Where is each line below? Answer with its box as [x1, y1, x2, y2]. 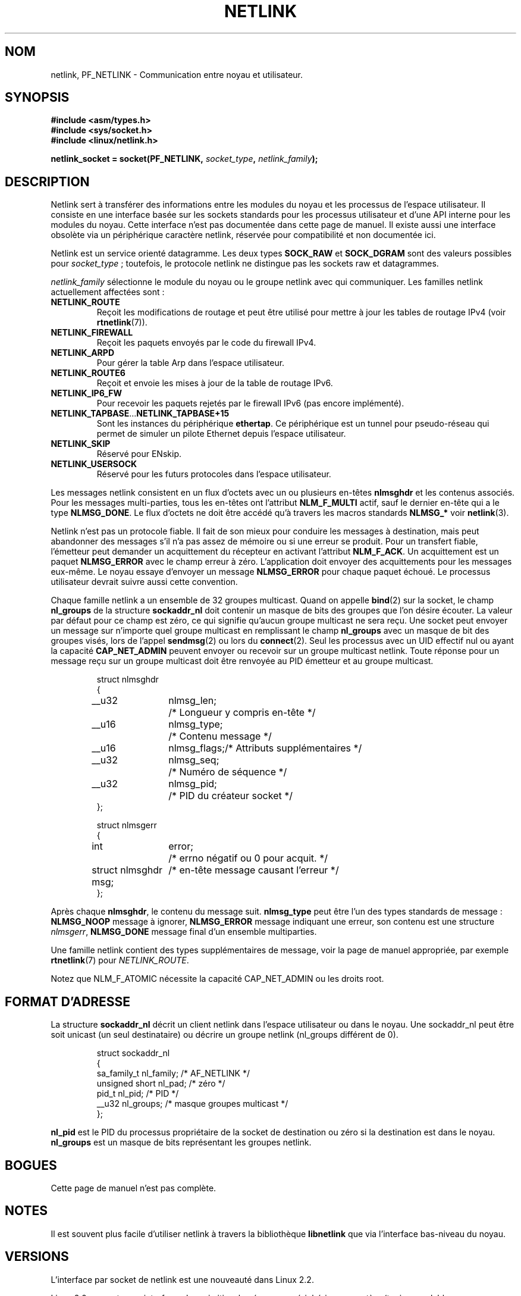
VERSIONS [5, 1249, 69, 1264]
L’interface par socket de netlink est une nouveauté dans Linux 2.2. [51, 1274, 314, 1285]
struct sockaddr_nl [96, 1048, 170, 1059]
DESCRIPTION [5, 174, 90, 189]
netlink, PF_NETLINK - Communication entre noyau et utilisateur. [51, 69, 303, 80]
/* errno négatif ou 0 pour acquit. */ [168, 852, 328, 865]
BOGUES [5, 1157, 57, 1173]
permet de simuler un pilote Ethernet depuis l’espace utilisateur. [96, 428, 346, 439]
